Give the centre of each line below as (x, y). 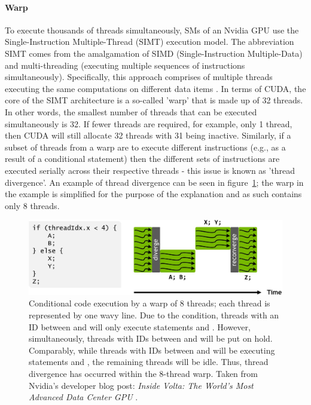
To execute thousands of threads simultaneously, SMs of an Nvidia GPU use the (152, 30)
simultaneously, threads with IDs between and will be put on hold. (151, 338)
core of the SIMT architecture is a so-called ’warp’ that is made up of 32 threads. (154, 100)
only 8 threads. (32, 205)
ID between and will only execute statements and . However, (140, 326)
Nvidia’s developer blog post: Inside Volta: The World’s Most (141, 385)
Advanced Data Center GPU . (83, 397)
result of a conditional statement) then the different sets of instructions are (142, 159)
